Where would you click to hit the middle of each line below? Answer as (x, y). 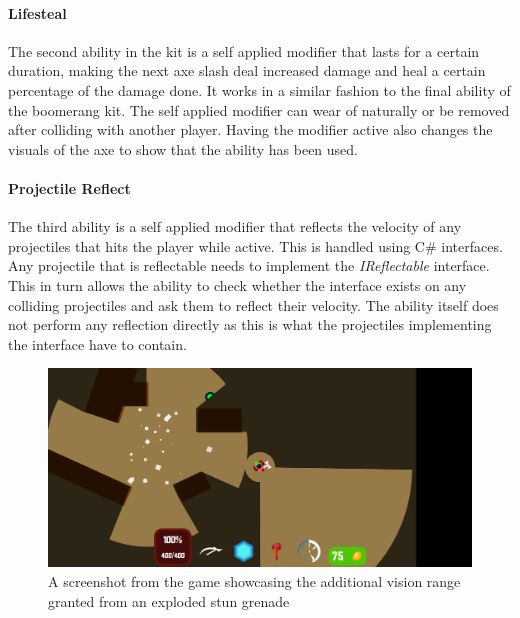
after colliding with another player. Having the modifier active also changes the (250, 129)
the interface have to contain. (97, 343)
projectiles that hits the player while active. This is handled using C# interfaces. (255, 245)
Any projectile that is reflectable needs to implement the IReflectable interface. (249, 265)
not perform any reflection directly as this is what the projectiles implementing (250, 324)
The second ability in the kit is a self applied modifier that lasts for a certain (244, 50)
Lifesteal (37, 12)
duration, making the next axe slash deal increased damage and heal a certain (247, 70)
